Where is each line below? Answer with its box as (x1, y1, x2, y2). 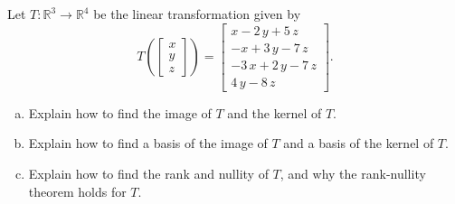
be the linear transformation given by (93, 5, 301, 23)
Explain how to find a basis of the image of (28, 134, 268, 153)
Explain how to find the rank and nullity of (28, 163, 269, 182)
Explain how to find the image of (28, 103, 212, 122)
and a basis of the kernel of (283, 134, 434, 153)
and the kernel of (227, 103, 322, 122)
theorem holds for (28, 181, 127, 200)
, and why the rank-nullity (280, 163, 426, 182)
